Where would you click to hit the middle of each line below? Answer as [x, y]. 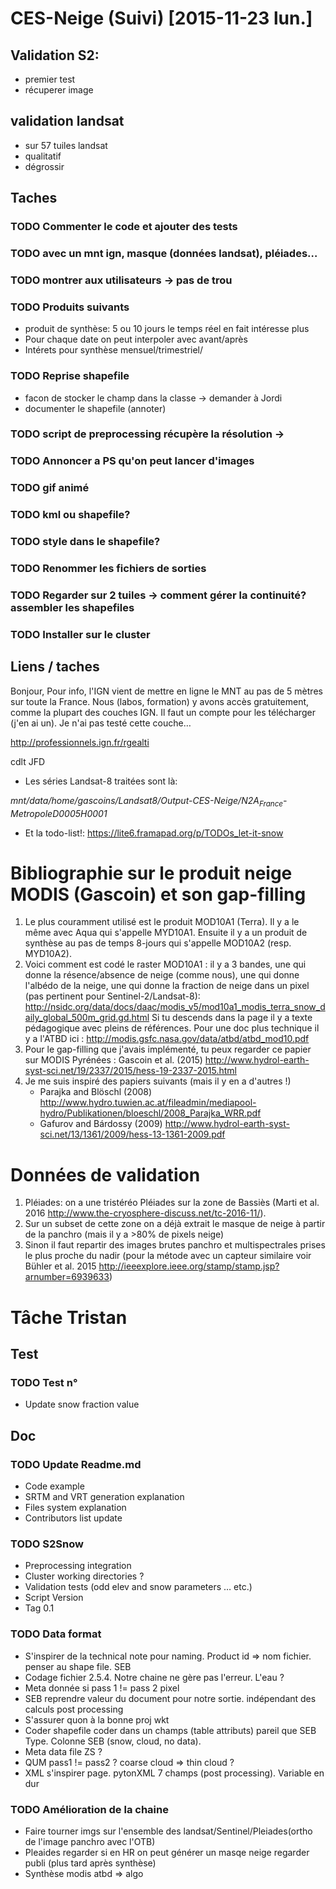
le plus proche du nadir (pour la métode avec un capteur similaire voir [168, 1256]
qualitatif [43, 156]
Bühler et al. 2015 [60, 1266]
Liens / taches [55, 667]
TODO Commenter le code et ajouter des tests [124, 227]
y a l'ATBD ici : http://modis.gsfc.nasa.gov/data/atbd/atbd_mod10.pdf [167, 1039]
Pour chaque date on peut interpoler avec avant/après [136, 339]
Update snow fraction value [82, 1404]
